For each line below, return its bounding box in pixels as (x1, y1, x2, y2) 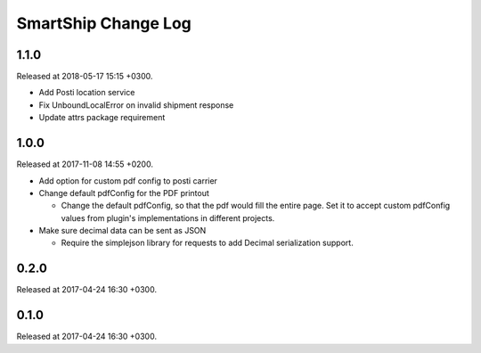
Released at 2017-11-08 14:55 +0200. (16, 159, 153, 169)
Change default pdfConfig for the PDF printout (38, 187, 209, 198)
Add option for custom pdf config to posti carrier (38, 175, 218, 186)
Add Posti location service (38, 87, 135, 98)
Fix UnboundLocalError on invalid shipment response (38, 99, 234, 111)
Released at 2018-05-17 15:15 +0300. (16, 71, 153, 82)
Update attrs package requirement (38, 112, 166, 123)
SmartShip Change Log (16, 13, 192, 33)
